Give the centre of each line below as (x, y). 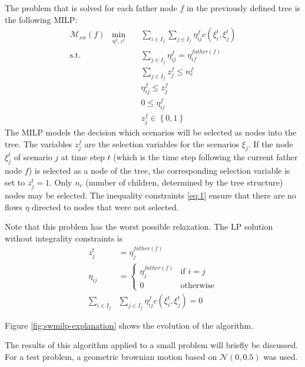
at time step (83, 157)
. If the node (271, 143)
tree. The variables (39, 143)
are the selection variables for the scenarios (162, 143)
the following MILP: (41, 19)
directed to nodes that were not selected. (105, 206)
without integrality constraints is (64, 238)
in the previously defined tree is (243, 8)
